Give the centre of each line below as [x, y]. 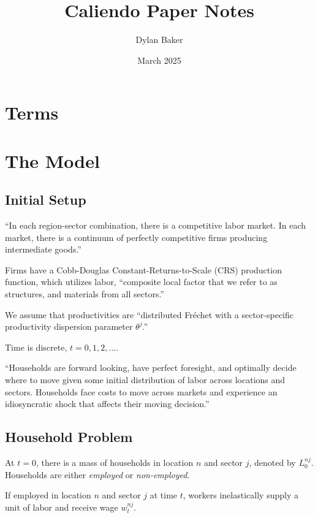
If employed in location [48, 495]
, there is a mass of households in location [115, 462]
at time [164, 495]
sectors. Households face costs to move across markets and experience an [141, 391]
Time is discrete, [36, 347]
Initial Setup [46, 200]
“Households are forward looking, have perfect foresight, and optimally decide [151, 368]
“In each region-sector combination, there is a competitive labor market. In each [156, 225]
